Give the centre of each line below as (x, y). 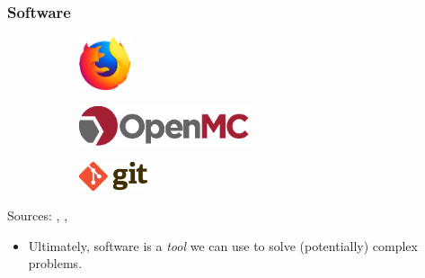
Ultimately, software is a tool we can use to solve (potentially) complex (223, 245)
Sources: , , (38, 215)
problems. (55, 263)
